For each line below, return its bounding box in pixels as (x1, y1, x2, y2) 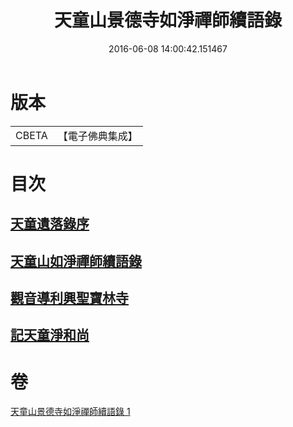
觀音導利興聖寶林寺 (10, 290, 129, 307)
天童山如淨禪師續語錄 (10, 252, 142, 270)
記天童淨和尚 (10, 327, 90, 344)
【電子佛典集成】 (57, 129, 138, 143)
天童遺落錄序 (10, 216, 90, 233)
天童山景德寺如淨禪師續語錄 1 (10, 406, 131, 418)
